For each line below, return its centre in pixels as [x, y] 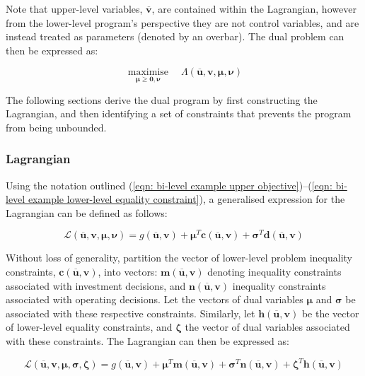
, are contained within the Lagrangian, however [254, 8]
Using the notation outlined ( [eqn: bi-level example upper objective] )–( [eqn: [169, 185]
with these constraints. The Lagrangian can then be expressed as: [147, 341]
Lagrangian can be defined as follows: [87, 212]
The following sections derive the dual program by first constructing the [162, 99]
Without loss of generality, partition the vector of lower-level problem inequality [179, 258]
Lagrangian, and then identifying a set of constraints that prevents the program [179, 113]
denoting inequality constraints [274, 272]
